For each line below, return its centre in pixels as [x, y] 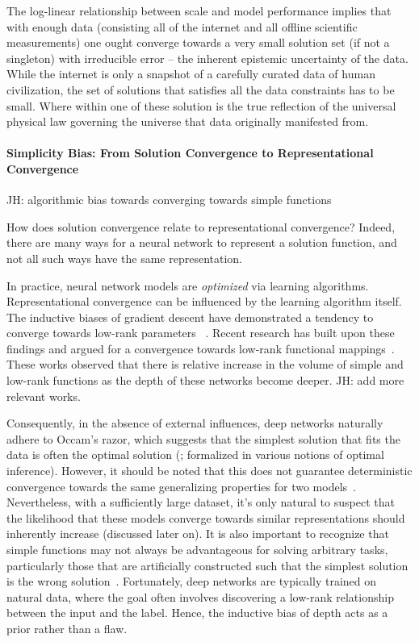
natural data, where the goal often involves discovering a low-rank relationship [200, 596]
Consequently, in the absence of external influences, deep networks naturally [195, 423]
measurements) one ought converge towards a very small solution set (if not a [198, 42]
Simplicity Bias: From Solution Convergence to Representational [190, 153]
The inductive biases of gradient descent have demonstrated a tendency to [190, 317]
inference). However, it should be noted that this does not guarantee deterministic [209, 471]
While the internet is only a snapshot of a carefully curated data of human [191, 74]
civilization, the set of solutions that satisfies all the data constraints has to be [201, 89]
